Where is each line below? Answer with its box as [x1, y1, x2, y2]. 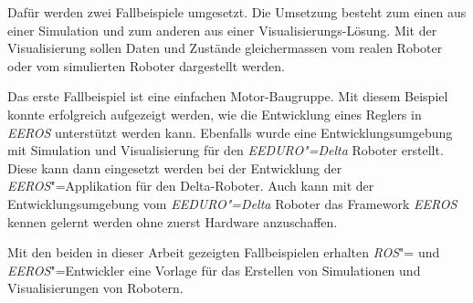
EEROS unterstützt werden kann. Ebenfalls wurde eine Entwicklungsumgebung [7, 122, 453, 141]
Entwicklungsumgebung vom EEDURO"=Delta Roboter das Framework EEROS [7, 193, 457, 213]
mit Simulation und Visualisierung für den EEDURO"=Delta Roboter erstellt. [7, 141, 444, 160]
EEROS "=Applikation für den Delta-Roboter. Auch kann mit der [7, 176, 374, 195]
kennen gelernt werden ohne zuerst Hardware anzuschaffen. [7, 212, 338, 231]
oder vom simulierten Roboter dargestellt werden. [7, 56, 285, 75]
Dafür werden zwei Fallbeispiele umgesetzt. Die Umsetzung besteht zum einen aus [7, 3, 467, 21]
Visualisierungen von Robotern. [7, 278, 184, 298]
